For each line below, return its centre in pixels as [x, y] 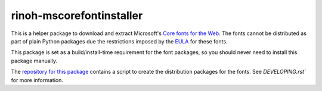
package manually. [34, 61]
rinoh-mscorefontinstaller [77, 15]
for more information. [37, 80]
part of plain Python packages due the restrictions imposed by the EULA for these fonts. [119, 41]
